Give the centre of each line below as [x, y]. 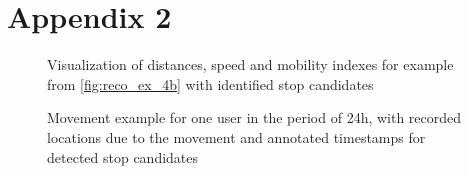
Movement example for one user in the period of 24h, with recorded [254, 117]
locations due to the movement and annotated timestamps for [236, 136]
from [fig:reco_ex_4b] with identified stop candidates [210, 83]
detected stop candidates [123, 156]
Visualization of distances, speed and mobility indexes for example [250, 64]
